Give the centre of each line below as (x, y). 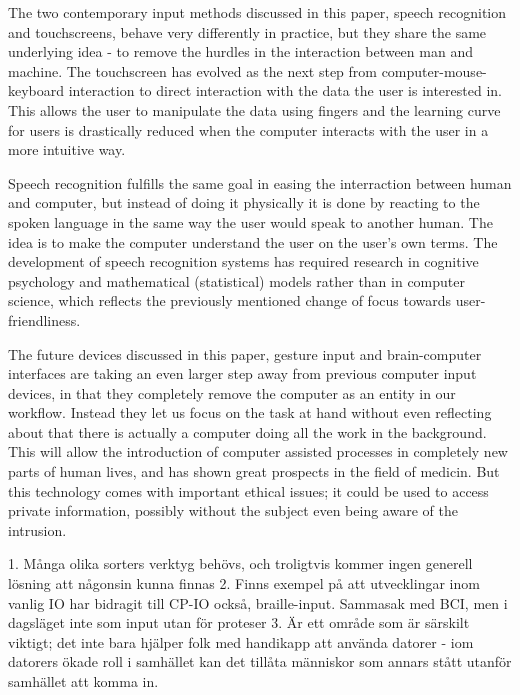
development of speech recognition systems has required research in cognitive (243, 261)
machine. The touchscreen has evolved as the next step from (192, 70)
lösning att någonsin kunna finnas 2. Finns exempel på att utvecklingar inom (244, 583)
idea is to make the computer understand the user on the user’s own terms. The (253, 241)
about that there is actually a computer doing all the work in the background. (247, 431)
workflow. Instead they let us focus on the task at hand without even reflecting (250, 412)
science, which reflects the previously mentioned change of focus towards (230, 300)
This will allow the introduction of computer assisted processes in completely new (258, 451)
